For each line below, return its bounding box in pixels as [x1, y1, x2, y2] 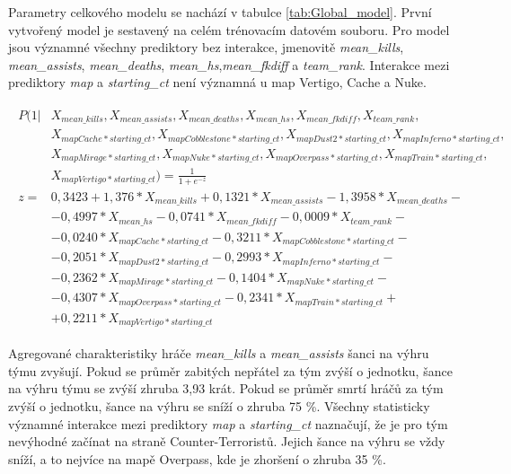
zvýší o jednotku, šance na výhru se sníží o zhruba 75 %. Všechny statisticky [8, 397, 430, 415]
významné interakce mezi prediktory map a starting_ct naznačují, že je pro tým [8, 414, 448, 433]
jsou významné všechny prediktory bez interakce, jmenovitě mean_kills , [8, 38, 404, 57]
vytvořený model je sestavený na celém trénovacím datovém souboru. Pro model [8, 20, 450, 39]
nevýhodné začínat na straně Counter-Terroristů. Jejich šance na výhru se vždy [8, 432, 445, 451]
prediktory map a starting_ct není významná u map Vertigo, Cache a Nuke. [8, 73, 427, 92]
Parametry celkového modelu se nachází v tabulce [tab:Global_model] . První [8, 3, 432, 21]
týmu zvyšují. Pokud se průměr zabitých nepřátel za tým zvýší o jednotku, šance [8, 361, 453, 380]
